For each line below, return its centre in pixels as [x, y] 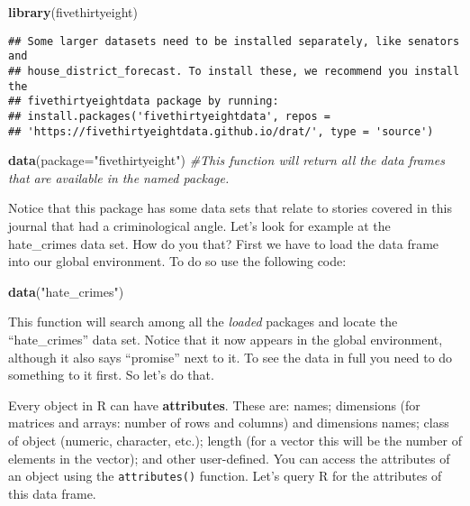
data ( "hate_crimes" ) [66, 291]
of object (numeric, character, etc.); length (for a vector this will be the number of [235, 440]
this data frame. [52, 493]
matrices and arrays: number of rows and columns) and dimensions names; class [229, 423]
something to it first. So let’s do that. [111, 375]
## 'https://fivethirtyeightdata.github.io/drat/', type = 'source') [221, 131]
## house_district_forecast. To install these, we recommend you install [234, 71]
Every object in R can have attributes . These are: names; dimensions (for [214, 405]
